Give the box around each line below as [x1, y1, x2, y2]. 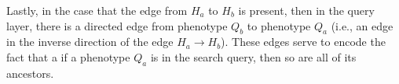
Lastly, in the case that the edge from [6, 2, 188, 18]
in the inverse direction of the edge [6, 33, 174, 50]
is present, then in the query [238, 2, 375, 18]
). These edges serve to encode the [221, 33, 386, 50]
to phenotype [247, 17, 311, 33]
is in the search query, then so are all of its [150, 48, 357, 65]
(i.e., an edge [331, 17, 394, 33]
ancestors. [6, 65, 54, 81]
